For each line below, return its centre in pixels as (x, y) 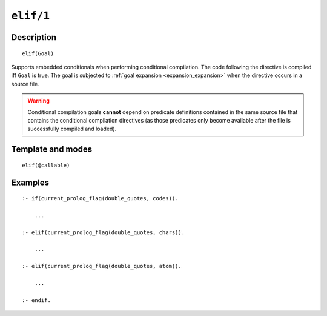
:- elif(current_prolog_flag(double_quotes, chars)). (103, 232)
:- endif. (36, 300)
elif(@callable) (46, 165)
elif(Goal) (38, 53)
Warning (38, 101)
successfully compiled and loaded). (72, 129)
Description (34, 37)
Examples (30, 182)
